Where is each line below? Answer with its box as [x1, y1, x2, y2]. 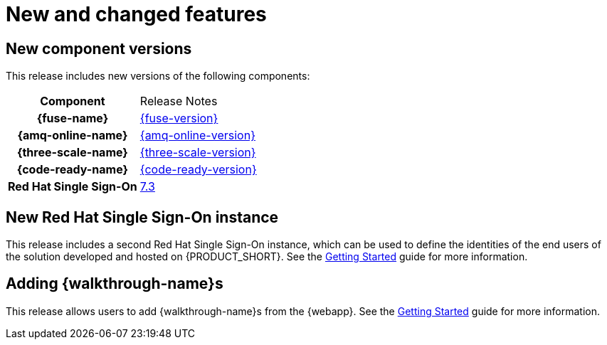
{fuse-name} [36, 111, 109, 126]
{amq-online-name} [17, 128, 128, 143]
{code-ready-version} [139, 162, 257, 177]
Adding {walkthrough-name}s [6, 275, 223, 293]
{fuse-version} [139, 111, 218, 126]
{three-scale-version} [139, 145, 256, 160]
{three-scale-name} [16, 145, 128, 160]
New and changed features [6, 2, 267, 26]
